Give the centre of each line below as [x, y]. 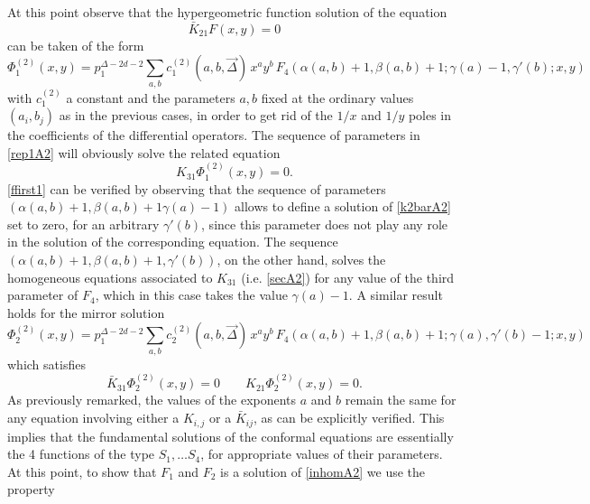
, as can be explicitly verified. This [349, 418]
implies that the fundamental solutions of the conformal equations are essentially [230, 436]
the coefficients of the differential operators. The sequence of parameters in [214, 135]
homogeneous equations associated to [110, 277]
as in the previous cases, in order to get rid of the [196, 115]
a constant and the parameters [151, 97]
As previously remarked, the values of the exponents [152, 400]
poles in [430, 115]
